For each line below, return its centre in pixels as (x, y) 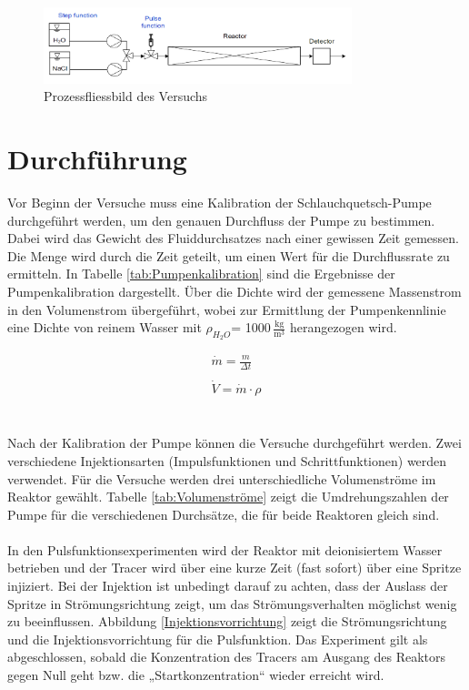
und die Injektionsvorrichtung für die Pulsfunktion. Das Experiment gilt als (218, 639)
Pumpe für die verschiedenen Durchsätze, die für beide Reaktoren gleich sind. (224, 514)
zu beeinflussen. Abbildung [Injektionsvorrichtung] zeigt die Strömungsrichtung (227, 621)
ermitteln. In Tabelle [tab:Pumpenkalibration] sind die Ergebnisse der (201, 274)
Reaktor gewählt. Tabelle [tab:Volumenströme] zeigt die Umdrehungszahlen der (228, 497)
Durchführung (97, 159)
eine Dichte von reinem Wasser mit (105, 327)
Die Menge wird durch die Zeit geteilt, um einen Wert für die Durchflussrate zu (229, 255)
